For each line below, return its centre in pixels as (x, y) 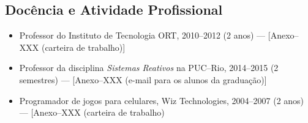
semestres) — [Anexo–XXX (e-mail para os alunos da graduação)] (143, 79)
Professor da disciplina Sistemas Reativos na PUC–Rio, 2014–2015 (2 (149, 68)
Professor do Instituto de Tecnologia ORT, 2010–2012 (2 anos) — (142, 35)
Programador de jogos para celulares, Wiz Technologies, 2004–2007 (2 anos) (162, 100)
